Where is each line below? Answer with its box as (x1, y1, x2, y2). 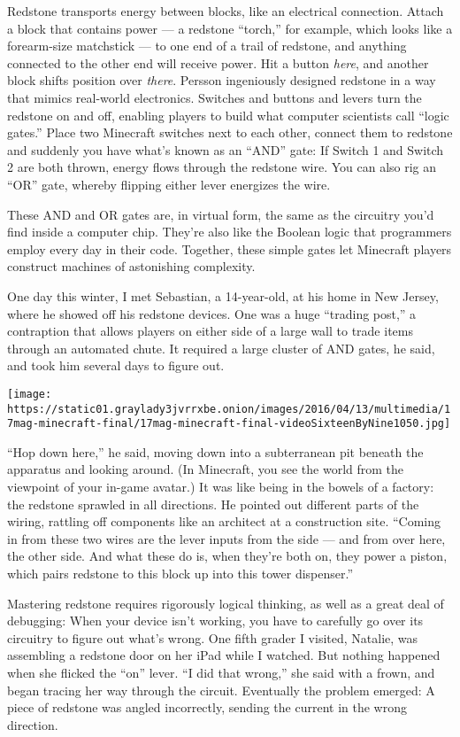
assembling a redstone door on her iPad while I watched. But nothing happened (7, 646, 441, 664)
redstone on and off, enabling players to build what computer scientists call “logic (7, 105, 449, 124)
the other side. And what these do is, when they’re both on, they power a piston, (7, 547, 448, 565)
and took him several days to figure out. (7, 356, 225, 375)
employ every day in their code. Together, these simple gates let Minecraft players (7, 239, 452, 258)
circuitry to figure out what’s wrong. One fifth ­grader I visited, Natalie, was (7, 628, 418, 647)
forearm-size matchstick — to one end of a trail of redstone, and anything (7, 36, 407, 55)
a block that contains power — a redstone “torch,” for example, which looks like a (7, 19, 453, 37)
